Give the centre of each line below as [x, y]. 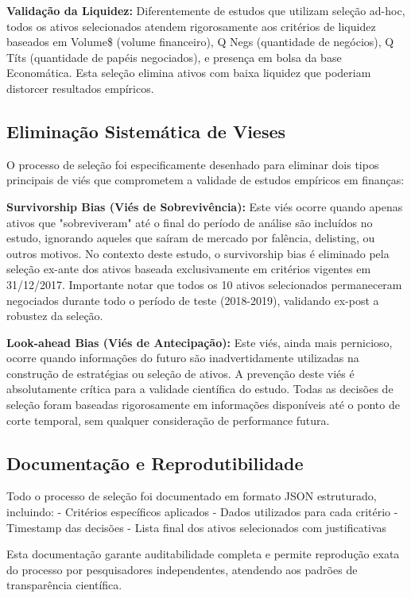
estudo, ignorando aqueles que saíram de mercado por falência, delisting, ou [191, 238]
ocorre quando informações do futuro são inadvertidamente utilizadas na [183, 358]
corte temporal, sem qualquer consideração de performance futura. [168, 420]
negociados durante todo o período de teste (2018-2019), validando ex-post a [193, 300]
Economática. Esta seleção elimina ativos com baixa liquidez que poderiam [189, 73]
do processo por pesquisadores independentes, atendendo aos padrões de [182, 569]
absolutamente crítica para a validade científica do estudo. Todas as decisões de [200, 389]
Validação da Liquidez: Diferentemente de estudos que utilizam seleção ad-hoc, [206, 10]
